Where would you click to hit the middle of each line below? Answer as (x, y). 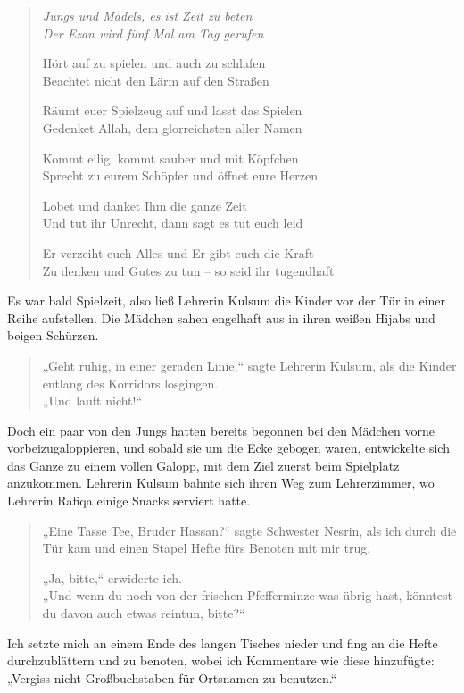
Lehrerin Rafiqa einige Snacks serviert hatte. (129, 501)
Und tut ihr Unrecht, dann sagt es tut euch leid (173, 223)
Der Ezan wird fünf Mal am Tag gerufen (153, 33)
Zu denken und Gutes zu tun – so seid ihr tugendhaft (188, 270)
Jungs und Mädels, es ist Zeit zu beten (147, 15)
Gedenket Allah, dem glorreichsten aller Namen (172, 127)
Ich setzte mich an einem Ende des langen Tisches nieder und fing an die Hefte (223, 643)
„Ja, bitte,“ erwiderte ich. (112, 577)
